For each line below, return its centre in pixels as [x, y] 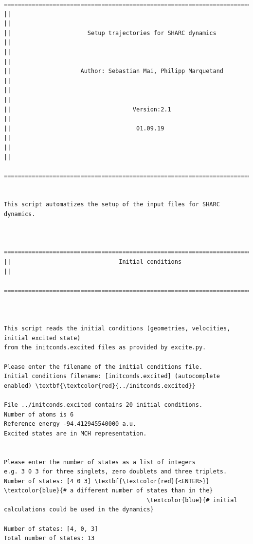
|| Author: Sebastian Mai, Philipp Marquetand [114, 71]
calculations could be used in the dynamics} [79, 510]
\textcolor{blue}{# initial [192, 500]
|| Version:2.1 [88, 109]
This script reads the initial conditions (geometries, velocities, [117, 329]
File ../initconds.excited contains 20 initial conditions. [103, 405]
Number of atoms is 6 [39, 414]
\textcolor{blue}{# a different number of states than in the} [108, 491]
